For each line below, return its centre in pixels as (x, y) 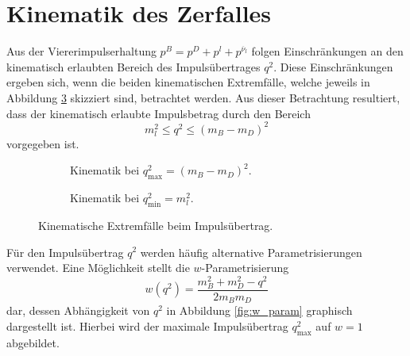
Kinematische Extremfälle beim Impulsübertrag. (156, 225)
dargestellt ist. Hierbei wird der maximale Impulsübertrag (147, 326)
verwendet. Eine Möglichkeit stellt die (98, 268)
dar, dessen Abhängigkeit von (78, 310)
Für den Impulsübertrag (65, 252)
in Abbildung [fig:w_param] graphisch (259, 310)
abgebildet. (33, 342)
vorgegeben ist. (43, 143)
